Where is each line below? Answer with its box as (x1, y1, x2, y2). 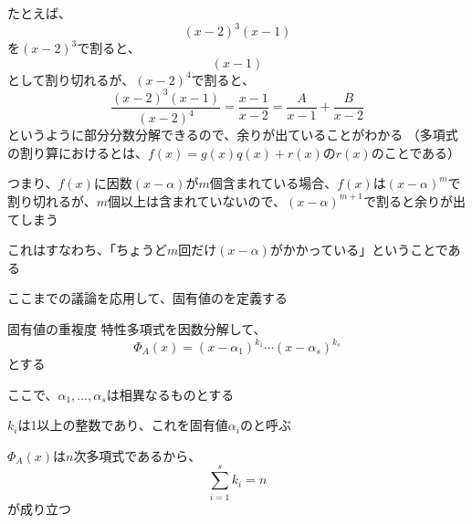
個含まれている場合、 (209, 173, 338, 193)
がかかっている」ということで (269, 240, 448, 259)
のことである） (371, 142, 461, 162)
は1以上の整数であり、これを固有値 (17, 415, 228, 435)
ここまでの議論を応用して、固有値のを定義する (7, 288, 288, 308)
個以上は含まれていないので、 (108, 191, 287, 210)
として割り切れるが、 (7, 69, 135, 89)
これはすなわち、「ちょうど (7, 240, 167, 259)
